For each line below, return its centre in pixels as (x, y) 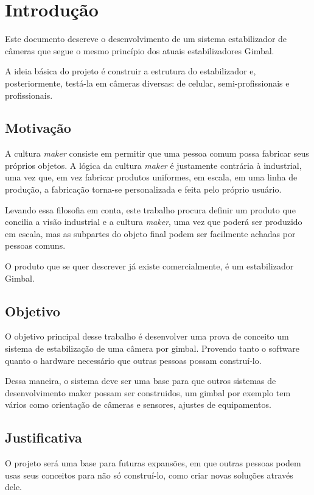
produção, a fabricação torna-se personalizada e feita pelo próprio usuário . (143, 189)
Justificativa (44, 437)
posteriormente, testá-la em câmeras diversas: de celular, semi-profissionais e (147, 83)
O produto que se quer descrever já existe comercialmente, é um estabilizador (149, 266)
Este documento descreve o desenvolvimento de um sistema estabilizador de (146, 39)
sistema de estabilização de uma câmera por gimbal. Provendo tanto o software (152, 348)
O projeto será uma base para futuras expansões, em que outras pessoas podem (153, 463)
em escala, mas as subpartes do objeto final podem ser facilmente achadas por (150, 233)
